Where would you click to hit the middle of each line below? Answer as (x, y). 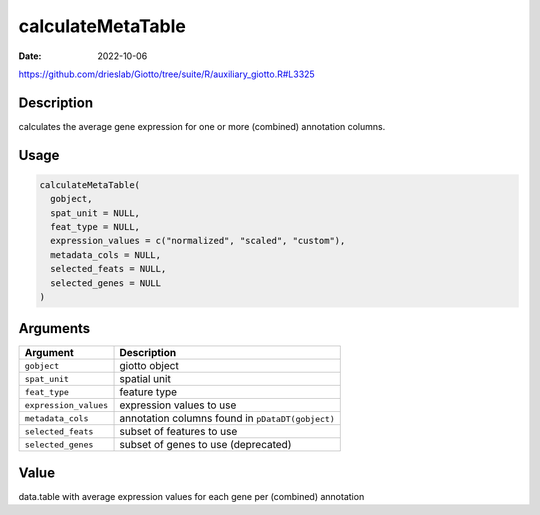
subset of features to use (178, 432)
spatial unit (145, 379)
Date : (30, 56)
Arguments (54, 328)
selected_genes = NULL (106, 283)
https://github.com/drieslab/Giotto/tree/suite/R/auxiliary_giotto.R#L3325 (166, 74)
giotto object (149, 366)
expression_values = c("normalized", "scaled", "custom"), (198, 241)
